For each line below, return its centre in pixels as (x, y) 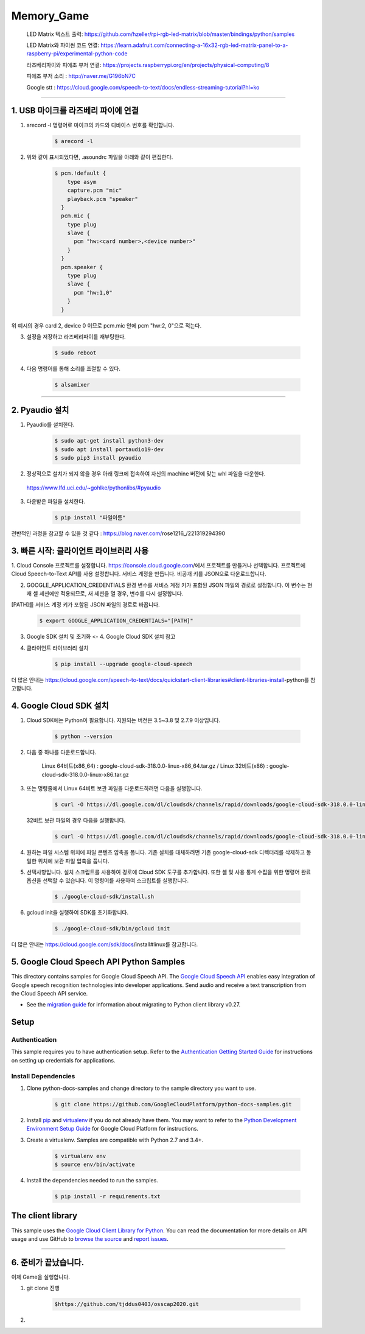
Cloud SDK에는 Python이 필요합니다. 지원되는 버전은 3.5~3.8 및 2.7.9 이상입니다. (123, 720)
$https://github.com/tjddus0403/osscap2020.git (127, 1304)
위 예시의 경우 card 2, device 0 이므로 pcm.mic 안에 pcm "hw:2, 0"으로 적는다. (106, 325)
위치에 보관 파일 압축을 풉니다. (73, 861)
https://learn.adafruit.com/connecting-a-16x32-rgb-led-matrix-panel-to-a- (194, 45)
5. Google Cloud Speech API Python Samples (98, 962)
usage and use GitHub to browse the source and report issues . (90, 1238)
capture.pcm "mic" (95, 191)
